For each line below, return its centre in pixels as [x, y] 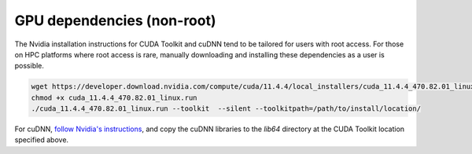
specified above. [42, 140]
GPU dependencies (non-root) [115, 20]
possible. [29, 66]
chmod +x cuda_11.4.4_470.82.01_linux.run [114, 97]
